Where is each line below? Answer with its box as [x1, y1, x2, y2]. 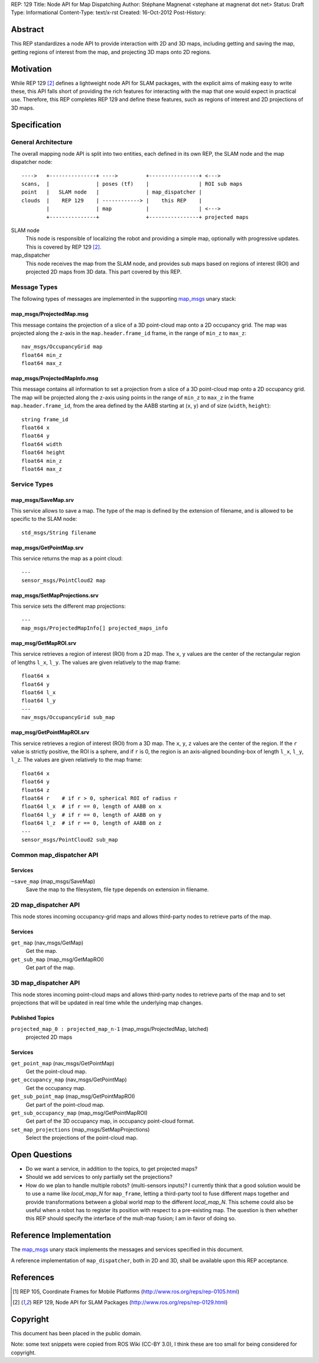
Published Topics [11, 1014, 54, 1022]
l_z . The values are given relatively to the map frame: [11, 756, 143, 763]
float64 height [21, 449, 66, 456]
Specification [11, 120, 61, 130]
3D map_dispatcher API [11, 978, 80, 987]
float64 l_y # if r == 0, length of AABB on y [21, 811, 162, 818]
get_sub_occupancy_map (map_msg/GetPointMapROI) [11, 1109, 148, 1116]
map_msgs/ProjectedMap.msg [11, 311, 89, 318]
